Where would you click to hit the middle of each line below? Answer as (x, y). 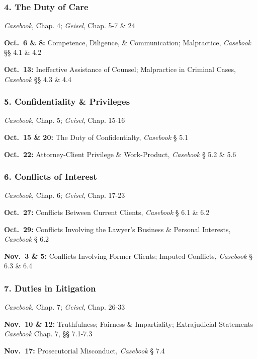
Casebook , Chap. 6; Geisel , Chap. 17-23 (65, 195)
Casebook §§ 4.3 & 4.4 (38, 79)
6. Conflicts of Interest (51, 176)
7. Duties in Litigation (50, 288)
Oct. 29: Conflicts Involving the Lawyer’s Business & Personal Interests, (117, 229)
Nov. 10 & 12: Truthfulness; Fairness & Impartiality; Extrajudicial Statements (129, 324)
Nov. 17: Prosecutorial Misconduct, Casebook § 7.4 (84, 350)
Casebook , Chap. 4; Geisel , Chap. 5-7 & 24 (70, 25)
